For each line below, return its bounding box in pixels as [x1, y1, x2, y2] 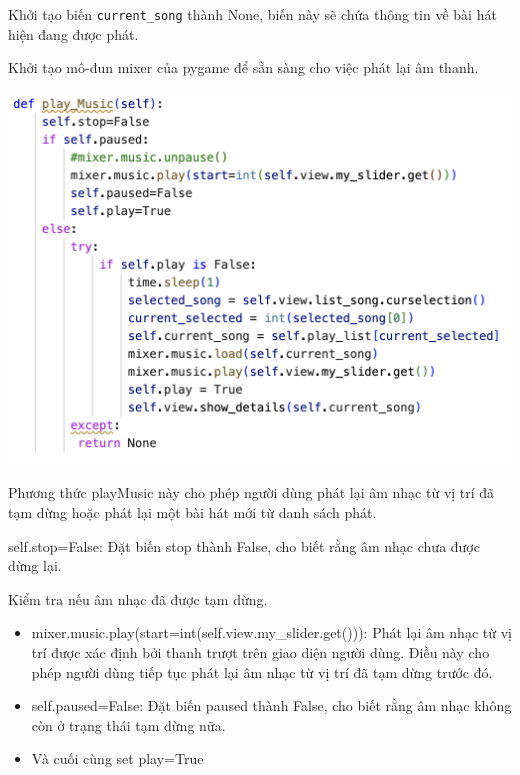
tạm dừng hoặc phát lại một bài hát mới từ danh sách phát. [8, 502, 377, 523]
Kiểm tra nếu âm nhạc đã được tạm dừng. [8, 588, 268, 609]
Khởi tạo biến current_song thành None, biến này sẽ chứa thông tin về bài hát [8, 4, 497, 24]
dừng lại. [8, 555, 62, 576]
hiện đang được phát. [8, 23, 139, 44]
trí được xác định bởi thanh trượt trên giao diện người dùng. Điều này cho [31, 642, 490, 663]
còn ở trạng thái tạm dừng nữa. [31, 714, 226, 735]
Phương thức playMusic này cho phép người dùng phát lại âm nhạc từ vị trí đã [8, 482, 495, 503]
